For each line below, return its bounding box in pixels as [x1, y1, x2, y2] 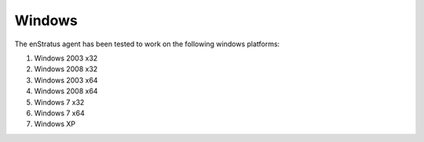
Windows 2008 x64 [34, 86, 98, 96]
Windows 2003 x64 [34, 75, 98, 85]
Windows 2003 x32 [34, 53, 98, 63]
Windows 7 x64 [34, 108, 86, 118]
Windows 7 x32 [34, 97, 85, 107]
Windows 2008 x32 [34, 64, 98, 74]
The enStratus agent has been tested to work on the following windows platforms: [14, 39, 280, 49]
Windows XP [34, 119, 76, 129]
